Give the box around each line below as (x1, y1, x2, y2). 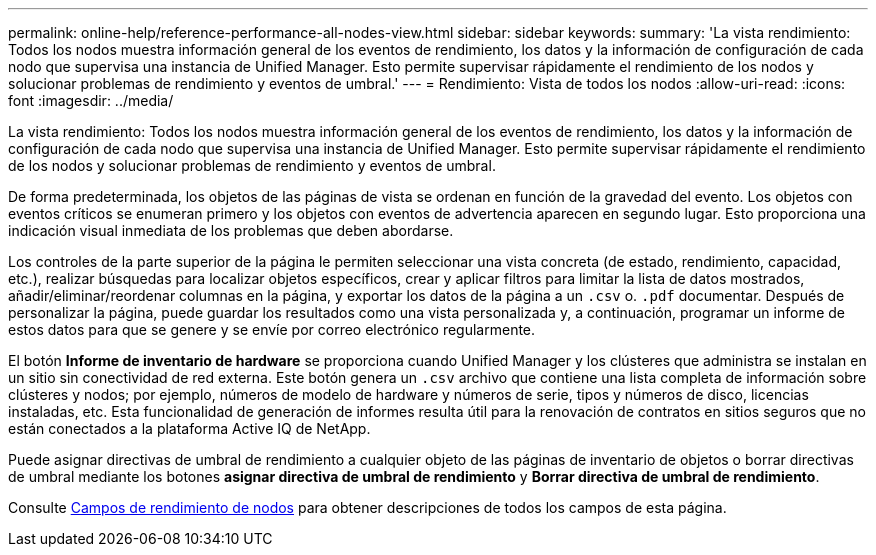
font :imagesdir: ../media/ (8, 92, 174, 109)
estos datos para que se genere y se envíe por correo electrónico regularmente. (8, 321, 536, 338)
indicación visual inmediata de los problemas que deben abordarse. (8, 222, 454, 239)
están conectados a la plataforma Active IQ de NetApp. (8, 420, 371, 437)
